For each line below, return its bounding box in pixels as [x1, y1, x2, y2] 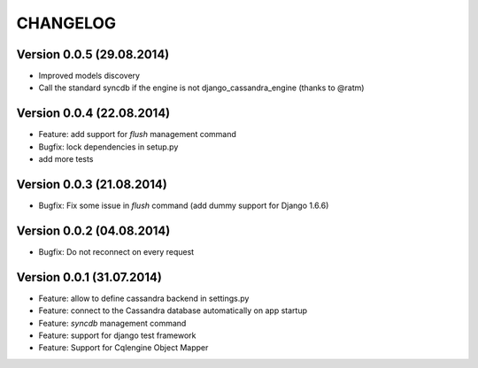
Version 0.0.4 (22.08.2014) [16, 106, 171, 121]
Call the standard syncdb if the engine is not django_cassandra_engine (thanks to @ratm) [38, 82, 365, 93]
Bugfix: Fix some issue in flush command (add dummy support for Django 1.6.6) [38, 200, 329, 211]
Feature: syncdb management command [38, 318, 187, 328]
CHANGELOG [16, 13, 117, 33]
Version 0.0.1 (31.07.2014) [16, 270, 163, 285]
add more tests [38, 154, 94, 165]
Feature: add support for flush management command [38, 129, 236, 140]
